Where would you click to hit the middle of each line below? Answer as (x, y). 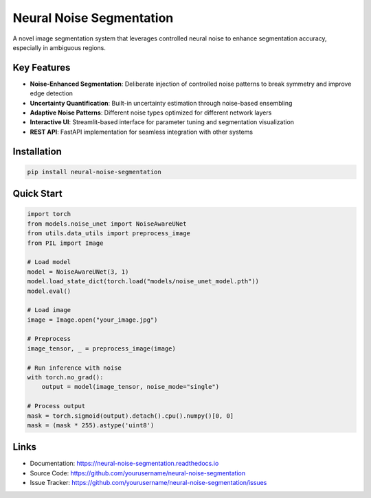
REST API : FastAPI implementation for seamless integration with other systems (142, 132)
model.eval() (49, 291)
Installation (37, 151)
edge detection (52, 93)
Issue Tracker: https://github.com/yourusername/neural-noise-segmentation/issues (148, 483)
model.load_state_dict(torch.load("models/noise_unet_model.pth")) (143, 282)
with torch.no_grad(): (65, 378)
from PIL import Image (65, 243)
